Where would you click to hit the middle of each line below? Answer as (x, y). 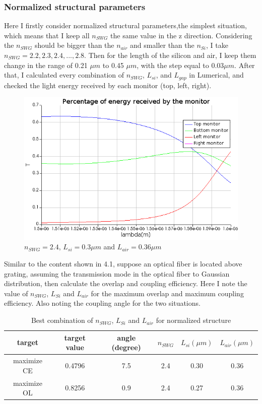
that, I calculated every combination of (64, 75)
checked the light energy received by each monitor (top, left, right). (108, 85)
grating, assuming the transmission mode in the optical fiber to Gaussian (117, 273)
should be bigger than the (74, 45)
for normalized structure (193, 320)
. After (245, 65)
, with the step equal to (173, 65)
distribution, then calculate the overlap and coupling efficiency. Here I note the (126, 283)
